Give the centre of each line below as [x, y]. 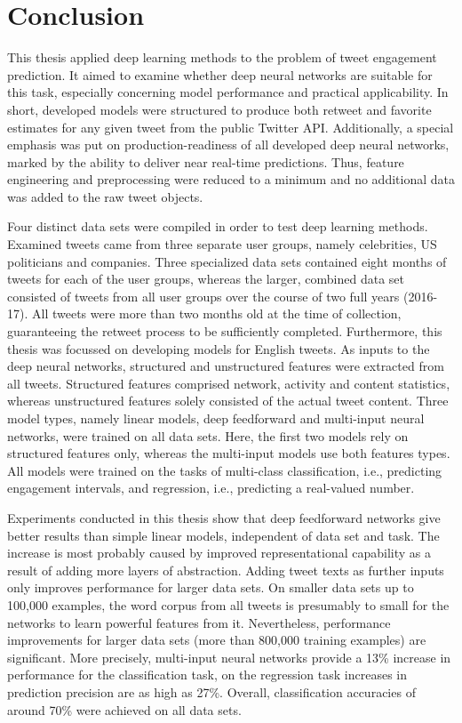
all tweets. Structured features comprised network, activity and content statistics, [229, 383]
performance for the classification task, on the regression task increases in [207, 675]
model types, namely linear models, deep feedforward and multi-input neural [216, 418]
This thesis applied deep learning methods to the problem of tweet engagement [222, 57]
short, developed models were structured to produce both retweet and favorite [219, 109]
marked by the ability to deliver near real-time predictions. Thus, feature [206, 161]
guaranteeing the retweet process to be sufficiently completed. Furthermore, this [225, 331]
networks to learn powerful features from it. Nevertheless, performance [199, 622]
